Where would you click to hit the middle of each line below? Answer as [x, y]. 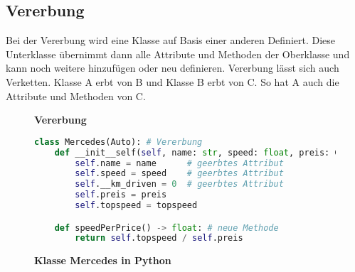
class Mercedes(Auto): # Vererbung [118, 142]
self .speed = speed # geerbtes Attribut [179, 174]
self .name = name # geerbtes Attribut [179, 163]
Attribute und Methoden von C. [76, 96]
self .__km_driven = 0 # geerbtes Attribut [179, 184]
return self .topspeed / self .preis [159, 238]
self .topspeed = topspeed [136, 206]
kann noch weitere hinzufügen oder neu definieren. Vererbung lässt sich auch [173, 68]
